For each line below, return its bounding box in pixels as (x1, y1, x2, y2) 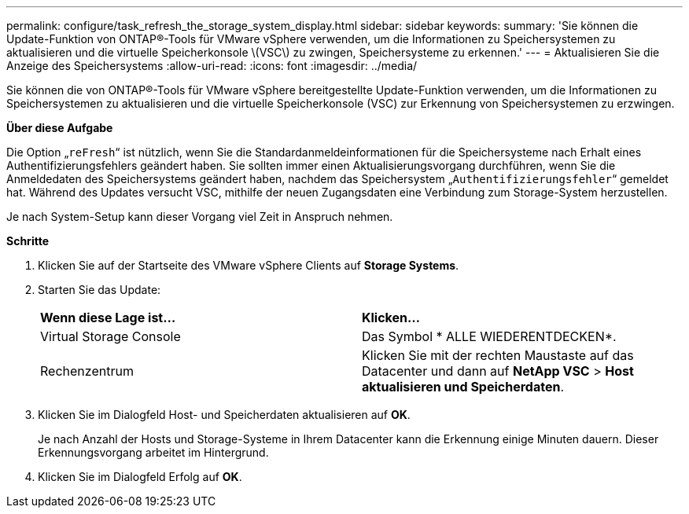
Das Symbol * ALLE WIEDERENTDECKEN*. (362, 329, 617, 344)
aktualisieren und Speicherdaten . (362, 379, 565, 395)
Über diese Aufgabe (6, 121, 113, 134)
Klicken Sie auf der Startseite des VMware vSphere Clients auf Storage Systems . (38, 259, 459, 272)
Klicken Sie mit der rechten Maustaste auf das (362, 347, 634, 363)
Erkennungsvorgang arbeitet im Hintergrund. (38, 446, 269, 459)
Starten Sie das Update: (38, 283, 161, 296)
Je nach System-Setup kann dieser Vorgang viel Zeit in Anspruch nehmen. (6, 210, 393, 223)
